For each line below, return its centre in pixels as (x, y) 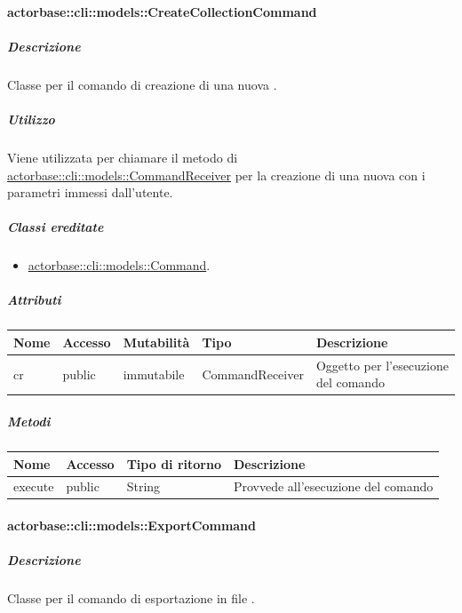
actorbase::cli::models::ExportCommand (132, 525)
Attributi (34, 300)
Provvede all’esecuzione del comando (333, 486)
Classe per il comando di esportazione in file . (131, 598)
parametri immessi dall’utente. (90, 192)
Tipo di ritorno (174, 463)
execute (34, 486)
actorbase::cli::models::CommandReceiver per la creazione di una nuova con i (216, 175)
